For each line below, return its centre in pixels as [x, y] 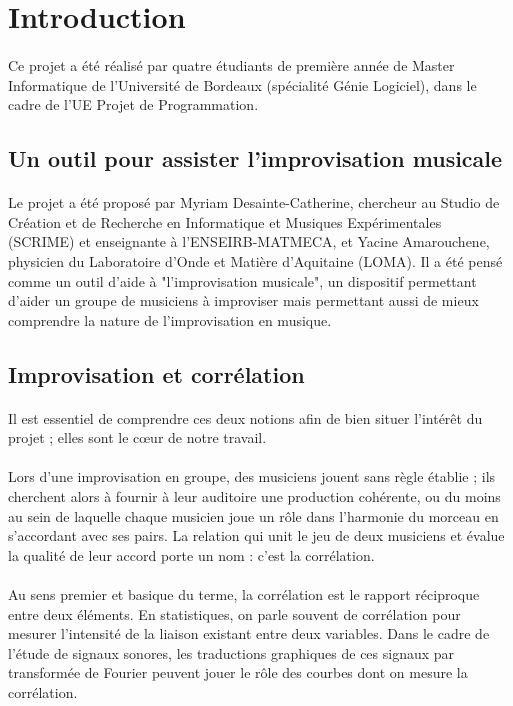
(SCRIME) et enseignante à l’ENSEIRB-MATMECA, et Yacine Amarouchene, [249, 241]
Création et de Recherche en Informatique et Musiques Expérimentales [225, 221]
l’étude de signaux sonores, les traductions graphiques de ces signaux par [231, 652]
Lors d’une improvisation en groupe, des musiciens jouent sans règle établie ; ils [252, 476]
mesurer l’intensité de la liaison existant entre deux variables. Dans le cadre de [249, 633]
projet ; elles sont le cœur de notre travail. [137, 437]
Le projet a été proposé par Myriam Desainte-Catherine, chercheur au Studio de [254, 202]
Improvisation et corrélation [156, 373]
